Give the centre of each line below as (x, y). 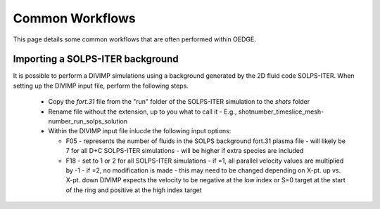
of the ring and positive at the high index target (134, 190)
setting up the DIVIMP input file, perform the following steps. (101, 86)
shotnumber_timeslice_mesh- (281, 112)
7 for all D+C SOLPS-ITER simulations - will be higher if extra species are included (185, 151)
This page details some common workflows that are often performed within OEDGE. (134, 39)
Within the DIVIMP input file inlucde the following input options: (140, 131)
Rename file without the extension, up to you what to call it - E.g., (142, 112)
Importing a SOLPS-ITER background (96, 59)
